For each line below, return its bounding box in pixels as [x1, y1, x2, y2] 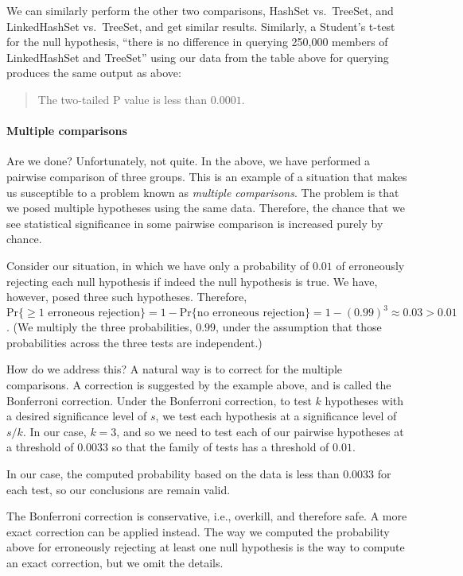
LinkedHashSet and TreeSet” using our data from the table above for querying [6, 48, 389, 65]
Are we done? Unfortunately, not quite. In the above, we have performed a [6, 153, 371, 169]
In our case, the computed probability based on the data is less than [6, 465, 340, 481]
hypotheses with [325, 392, 404, 408]
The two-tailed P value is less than [37, 91, 208, 107]
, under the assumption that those [216, 319, 382, 335]
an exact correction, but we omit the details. [6, 554, 224, 570]
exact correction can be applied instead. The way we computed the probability [6, 523, 390, 539]
